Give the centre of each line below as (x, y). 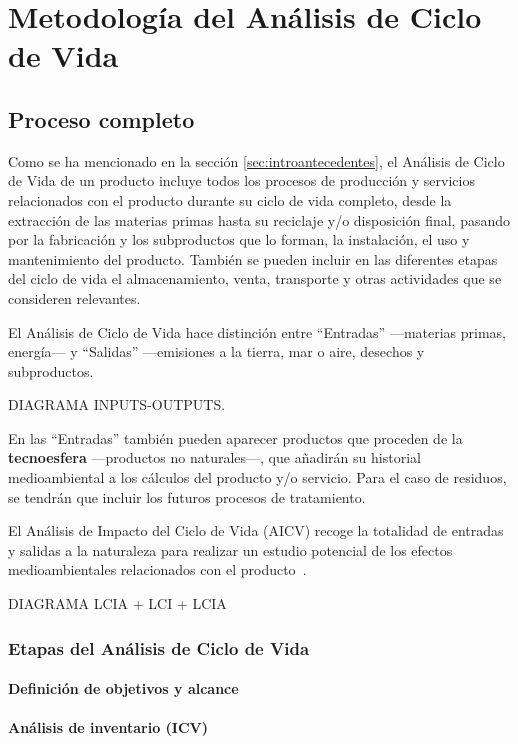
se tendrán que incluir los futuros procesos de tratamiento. (187, 496)
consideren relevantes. (74, 297)
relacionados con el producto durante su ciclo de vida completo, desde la (230, 199)
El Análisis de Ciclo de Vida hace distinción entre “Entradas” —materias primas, (257, 331)
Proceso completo (101, 118)
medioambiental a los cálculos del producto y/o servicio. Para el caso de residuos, (257, 477)
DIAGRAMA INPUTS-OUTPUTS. (117, 404)
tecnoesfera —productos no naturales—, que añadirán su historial (214, 457)
